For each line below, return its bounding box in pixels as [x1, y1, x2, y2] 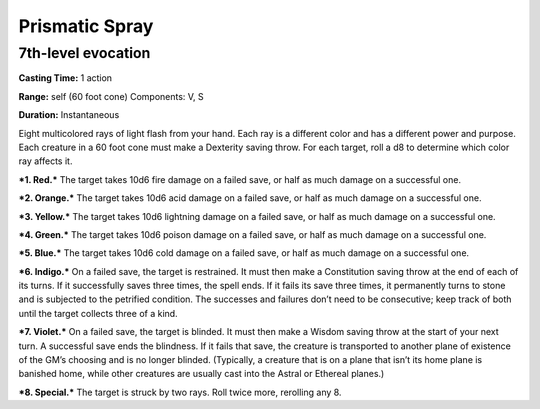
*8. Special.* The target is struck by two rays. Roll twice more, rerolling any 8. [18, 386, 342, 398]
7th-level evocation [18, 44, 151, 62]
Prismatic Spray [18, 15, 154, 37]
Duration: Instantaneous [18, 109, 120, 121]
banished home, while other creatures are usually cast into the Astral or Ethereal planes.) [18, 368, 385, 380]
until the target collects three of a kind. [18, 307, 179, 319]
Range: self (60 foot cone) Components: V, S [18, 90, 204, 102]
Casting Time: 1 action [18, 72, 113, 84]
